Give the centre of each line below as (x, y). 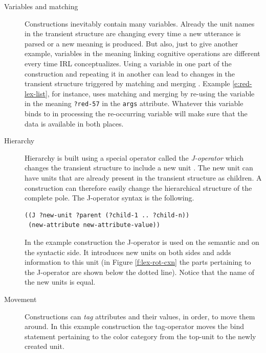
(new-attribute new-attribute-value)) (94, 225)
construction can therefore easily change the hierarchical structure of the (138, 187)
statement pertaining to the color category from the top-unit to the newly (140, 336)
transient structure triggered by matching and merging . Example (127, 83)
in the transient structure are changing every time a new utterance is (133, 33)
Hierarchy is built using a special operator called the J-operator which (134, 157)
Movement (20, 299)
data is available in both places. (74, 123)
